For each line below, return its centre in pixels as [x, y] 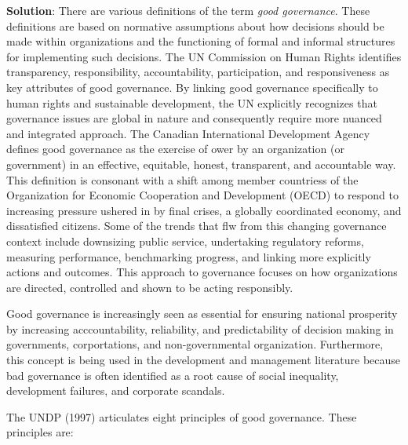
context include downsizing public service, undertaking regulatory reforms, [185, 241]
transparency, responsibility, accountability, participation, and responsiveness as [198, 72]
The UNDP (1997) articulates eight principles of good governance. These [182, 416]
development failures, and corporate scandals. [116, 390]
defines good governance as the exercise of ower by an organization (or [175, 149]
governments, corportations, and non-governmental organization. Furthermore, [195, 344]
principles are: [40, 432]
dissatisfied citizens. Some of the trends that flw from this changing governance [197, 226]
